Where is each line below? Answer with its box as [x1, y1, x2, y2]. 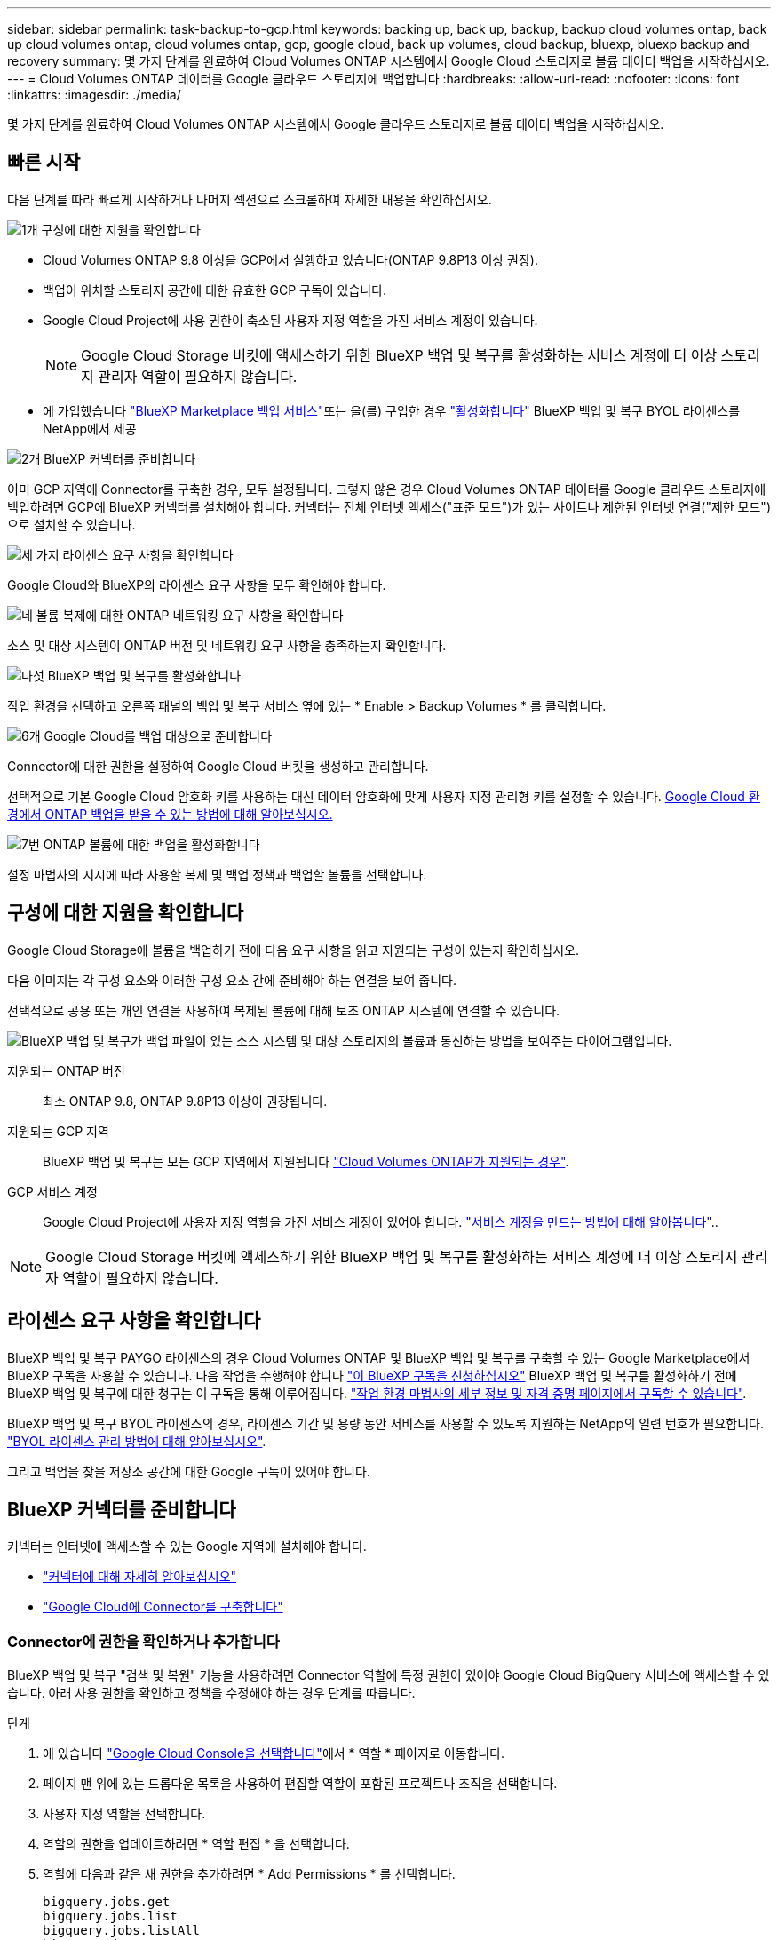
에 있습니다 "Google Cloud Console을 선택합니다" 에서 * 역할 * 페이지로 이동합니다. [43, 1745, 505, 1761]
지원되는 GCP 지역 [7, 1123, 109, 1139]
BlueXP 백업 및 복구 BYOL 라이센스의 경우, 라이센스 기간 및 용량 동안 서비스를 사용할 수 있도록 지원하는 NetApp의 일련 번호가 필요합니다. [7, 1415, 764, 1431]
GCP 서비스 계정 [7, 1183, 98, 1199]
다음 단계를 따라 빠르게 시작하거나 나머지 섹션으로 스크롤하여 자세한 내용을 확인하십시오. [7, 191, 492, 207]
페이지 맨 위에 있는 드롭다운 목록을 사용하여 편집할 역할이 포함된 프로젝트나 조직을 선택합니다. [43, 1776, 558, 1792]
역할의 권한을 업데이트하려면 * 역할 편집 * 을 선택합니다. [43, 1836, 350, 1852]
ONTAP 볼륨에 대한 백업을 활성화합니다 [43, 836, 260, 852]
